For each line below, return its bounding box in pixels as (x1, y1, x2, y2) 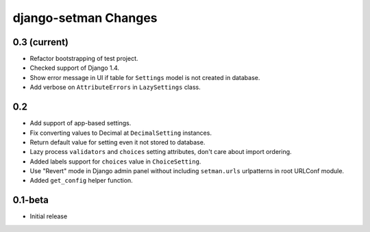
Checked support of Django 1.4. (29, 64, 120, 72)
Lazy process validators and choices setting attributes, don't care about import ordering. (29, 148, 292, 156)
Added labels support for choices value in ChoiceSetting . (29, 157, 201, 166)
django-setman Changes (12, 10, 158, 25)
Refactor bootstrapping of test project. (29, 55, 138, 63)
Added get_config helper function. (29, 177, 133, 185)
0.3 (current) (12, 36, 69, 48)
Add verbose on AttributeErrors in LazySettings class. (29, 83, 201, 92)
